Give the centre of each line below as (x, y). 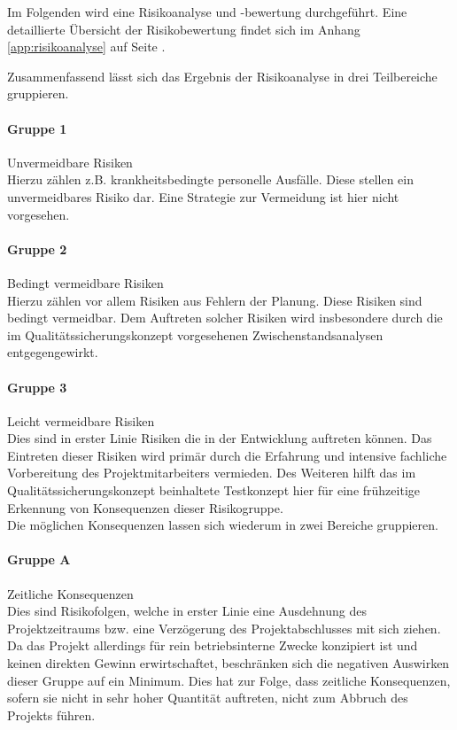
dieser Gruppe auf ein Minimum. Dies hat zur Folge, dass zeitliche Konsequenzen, (229, 680)
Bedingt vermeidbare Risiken (85, 282)
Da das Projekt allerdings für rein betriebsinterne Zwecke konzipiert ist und (213, 645)
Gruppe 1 (37, 128)
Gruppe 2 (37, 249)
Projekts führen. (51, 714)
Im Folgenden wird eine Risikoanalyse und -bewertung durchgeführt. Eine (207, 12)
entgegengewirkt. (53, 352)
